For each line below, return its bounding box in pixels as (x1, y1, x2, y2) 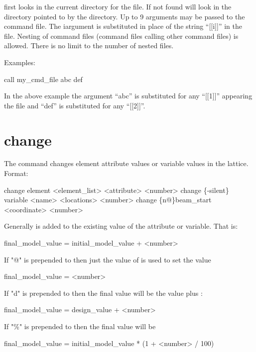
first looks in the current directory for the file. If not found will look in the (4, 1, 232, 11)
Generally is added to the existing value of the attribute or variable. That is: (4, 221, 238, 231)
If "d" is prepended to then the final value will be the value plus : (4, 287, 203, 298)
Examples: (4, 57, 35, 67)
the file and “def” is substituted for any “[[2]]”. (4, 100, 145, 110)
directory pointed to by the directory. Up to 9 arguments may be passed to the (4, 11, 245, 21)
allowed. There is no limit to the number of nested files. (4, 40, 174, 51)
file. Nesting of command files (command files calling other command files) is (4, 30, 239, 41)
